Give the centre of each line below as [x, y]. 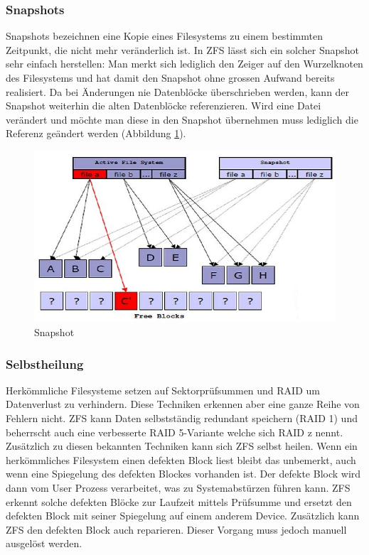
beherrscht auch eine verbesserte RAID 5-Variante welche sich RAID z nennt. [175, 432]
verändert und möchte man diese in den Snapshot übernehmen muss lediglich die [182, 119]
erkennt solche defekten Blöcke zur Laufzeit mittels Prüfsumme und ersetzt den [179, 501]
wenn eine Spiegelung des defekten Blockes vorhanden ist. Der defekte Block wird [183, 474]
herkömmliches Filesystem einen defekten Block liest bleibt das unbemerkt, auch [181, 459]
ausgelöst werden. [44, 543]
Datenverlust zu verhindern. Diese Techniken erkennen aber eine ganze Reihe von [183, 404]
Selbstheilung [45, 363]
